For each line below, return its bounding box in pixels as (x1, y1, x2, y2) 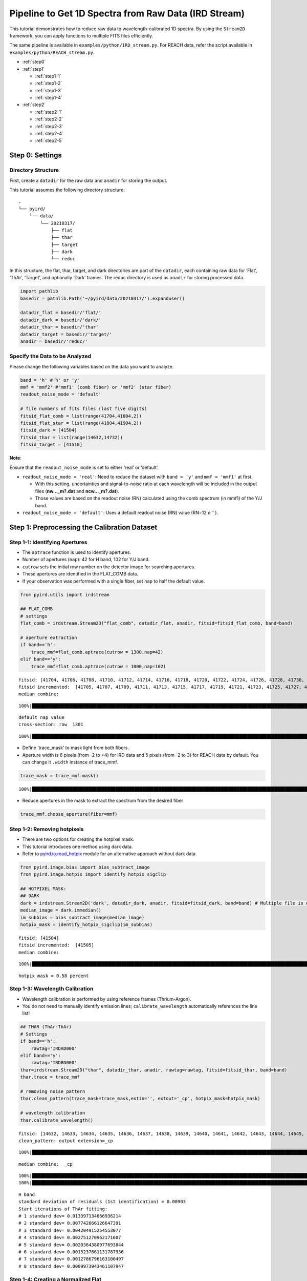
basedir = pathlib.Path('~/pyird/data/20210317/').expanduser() (20, 295, 185, 301)
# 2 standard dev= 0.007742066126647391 (18, 1220, 121, 1226)
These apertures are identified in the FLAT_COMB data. (22, 571, 138, 577)
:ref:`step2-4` (35, 131, 64, 137)
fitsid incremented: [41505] (18, 942, 95, 948)
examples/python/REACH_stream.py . (9, 49, 95, 55)
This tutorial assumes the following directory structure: (9, 187, 125, 193)
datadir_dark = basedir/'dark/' (20, 317, 102, 323)
